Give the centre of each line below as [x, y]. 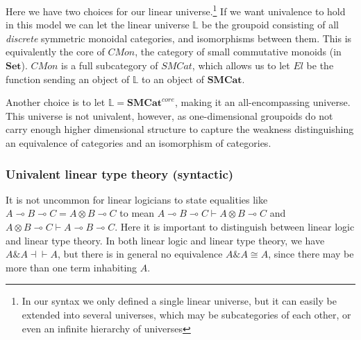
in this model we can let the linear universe [98, 25]
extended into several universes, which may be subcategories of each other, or [186, 314]
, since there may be [311, 254]
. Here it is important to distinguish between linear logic [235, 226]
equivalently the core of [55, 52]
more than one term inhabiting [72, 267]
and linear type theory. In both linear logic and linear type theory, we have [165, 240]
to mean [137, 213]
